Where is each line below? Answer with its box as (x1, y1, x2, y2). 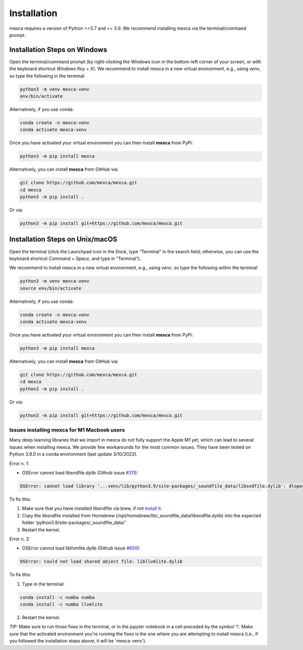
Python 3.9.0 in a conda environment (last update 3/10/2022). (9, 451, 138, 457)
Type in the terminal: (22, 581, 65, 587)
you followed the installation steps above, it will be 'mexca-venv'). (9, 638, 146, 644)
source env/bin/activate (20, 285, 82, 291)
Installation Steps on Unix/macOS (9, 235, 118, 244)
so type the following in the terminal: (9, 73, 85, 79)
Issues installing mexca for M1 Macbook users (9, 426, 125, 434)
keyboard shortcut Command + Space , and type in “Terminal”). (9, 255, 141, 261)
